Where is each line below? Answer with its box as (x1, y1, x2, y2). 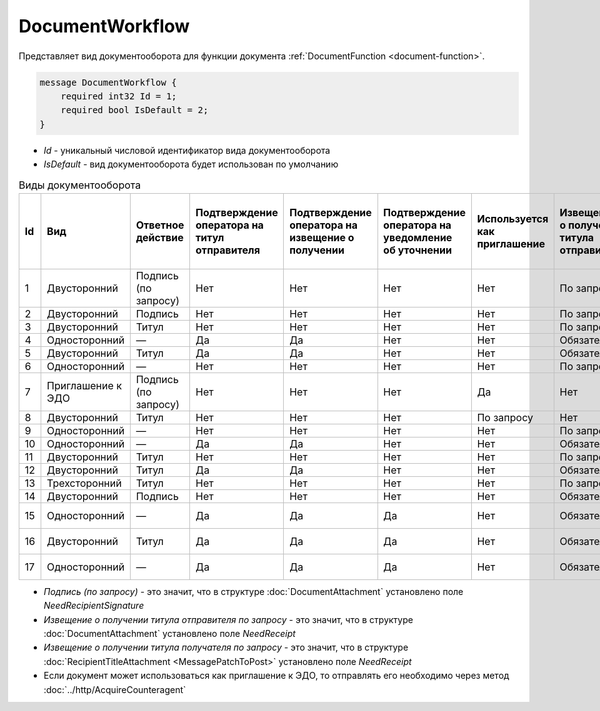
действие (135, 230, 184, 244)
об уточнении (383, 243, 452, 257)
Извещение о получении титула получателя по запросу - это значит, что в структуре (43, 641, 409, 654)
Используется (476, 211, 549, 225)
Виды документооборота (18, 178, 142, 192)
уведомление (383, 230, 453, 244)
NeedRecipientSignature (43, 600, 145, 612)
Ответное (135, 218, 185, 232)
